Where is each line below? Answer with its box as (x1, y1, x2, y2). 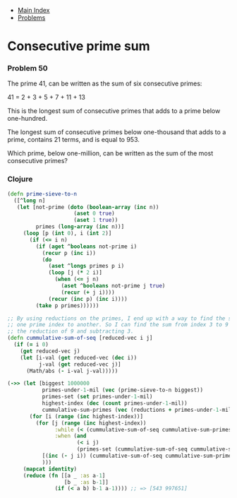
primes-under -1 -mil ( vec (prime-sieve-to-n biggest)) (42, 386, 203, 394)
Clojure (7, 174, 33, 184)
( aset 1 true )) (73, 217, 119, 224)
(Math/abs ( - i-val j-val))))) (25, 367, 119, 374)
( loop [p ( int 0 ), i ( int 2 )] (23, 230, 112, 237)
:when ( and (54, 432, 87, 440)
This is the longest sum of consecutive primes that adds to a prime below (7, 107, 221, 115)
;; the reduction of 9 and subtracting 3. (7, 328, 134, 335)
